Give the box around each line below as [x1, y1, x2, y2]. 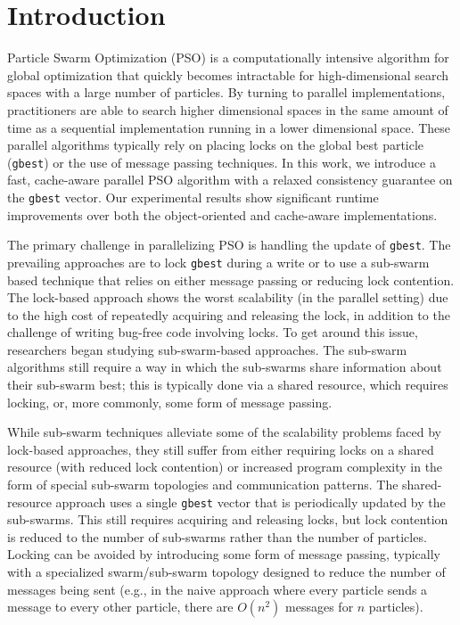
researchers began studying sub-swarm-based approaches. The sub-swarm [7, 340, 407, 358]
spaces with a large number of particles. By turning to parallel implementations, [7, 83, 446, 102]
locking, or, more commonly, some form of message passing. [7, 392, 333, 411]
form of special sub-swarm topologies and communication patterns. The [7, 475, 398, 494]
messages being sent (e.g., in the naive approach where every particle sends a [7, 580, 428, 598]
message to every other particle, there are [7, 597, 234, 616]
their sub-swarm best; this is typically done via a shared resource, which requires [7, 375, 448, 394]
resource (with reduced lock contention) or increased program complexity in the [7, 457, 443, 476]
